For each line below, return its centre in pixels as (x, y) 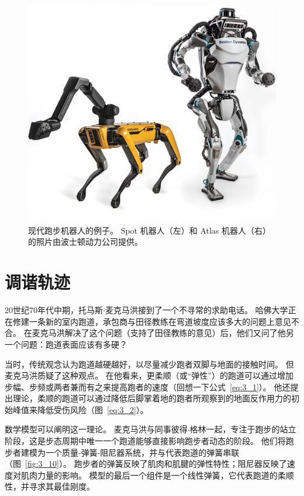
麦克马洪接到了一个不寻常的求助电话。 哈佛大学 (196, 310)
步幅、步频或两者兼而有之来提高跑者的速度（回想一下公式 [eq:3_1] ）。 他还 (148, 386)
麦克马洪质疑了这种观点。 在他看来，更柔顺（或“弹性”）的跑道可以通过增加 (149, 375)
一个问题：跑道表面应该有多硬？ (66, 344)
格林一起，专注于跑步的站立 (243, 429)
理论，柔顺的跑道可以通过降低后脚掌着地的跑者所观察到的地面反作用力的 (152, 398)
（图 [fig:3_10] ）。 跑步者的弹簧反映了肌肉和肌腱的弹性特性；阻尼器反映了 (146, 464)
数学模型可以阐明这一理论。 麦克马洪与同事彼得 (96, 429)
